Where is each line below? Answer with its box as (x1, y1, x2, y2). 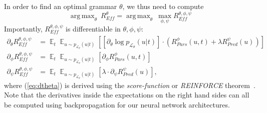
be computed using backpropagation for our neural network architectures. (4, 99, 230, 109)
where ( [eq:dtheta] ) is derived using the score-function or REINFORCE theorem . (4, 79, 255, 90)
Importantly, (4, 23, 43, 33)
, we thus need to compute (122, 1, 204, 11)
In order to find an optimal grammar (4, 1, 117, 11)
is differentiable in (66, 23, 121, 33)
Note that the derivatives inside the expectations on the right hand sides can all (4, 89, 249, 100)
